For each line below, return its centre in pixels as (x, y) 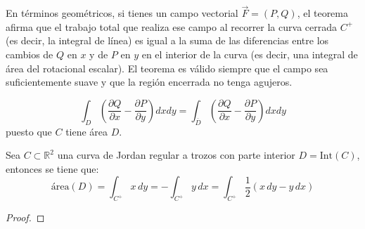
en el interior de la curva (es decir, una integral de (250, 54)
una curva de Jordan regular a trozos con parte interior (176, 155)
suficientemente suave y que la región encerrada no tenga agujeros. (149, 82)
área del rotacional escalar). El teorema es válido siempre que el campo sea (167, 68)
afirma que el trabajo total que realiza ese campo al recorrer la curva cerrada (171, 26)
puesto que (29, 131)
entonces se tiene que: (52, 168)
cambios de (30, 54)
